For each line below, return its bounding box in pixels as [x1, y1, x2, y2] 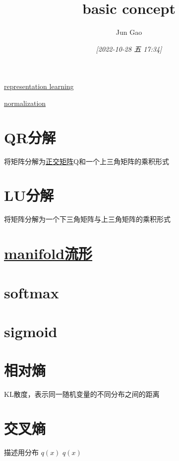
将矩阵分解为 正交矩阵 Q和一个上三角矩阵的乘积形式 [4, 156, 169, 166]
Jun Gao [116, 27, 142, 37]
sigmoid [4, 321, 58, 341]
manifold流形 [4, 243, 93, 264]
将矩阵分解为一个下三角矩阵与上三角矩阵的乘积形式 [4, 214, 171, 224]
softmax [4, 282, 59, 302]
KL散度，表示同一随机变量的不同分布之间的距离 [4, 389, 160, 399]
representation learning [4, 81, 74, 92]
